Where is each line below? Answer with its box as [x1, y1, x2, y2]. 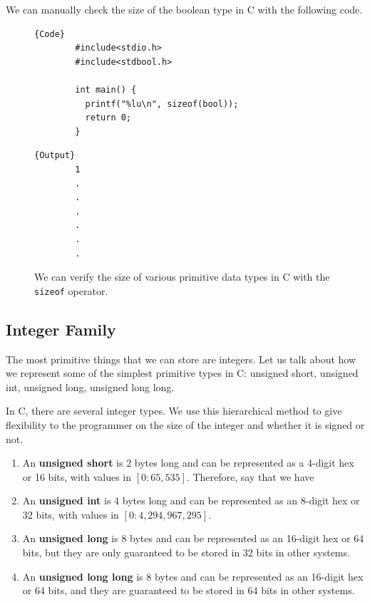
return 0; [85, 113, 132, 123]
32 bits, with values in [22, 507, 119, 521]
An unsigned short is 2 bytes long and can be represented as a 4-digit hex [22, 455, 354, 470]
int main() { [75, 84, 137, 95]
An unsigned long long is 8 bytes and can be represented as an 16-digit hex [22, 569, 364, 583]
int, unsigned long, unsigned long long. [6, 379, 175, 394]
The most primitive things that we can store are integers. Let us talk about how [6, 351, 356, 366]
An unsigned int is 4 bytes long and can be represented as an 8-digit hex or [22, 493, 360, 508]
